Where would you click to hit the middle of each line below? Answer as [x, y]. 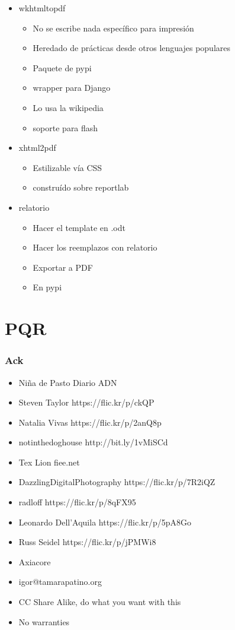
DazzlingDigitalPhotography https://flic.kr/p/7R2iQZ [117, 482]
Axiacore [35, 561]
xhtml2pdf [37, 148]
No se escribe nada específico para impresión [113, 28]
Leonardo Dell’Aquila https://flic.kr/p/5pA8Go [105, 522]
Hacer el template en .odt [79, 227]
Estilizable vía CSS [67, 167]
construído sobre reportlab [81, 187]
